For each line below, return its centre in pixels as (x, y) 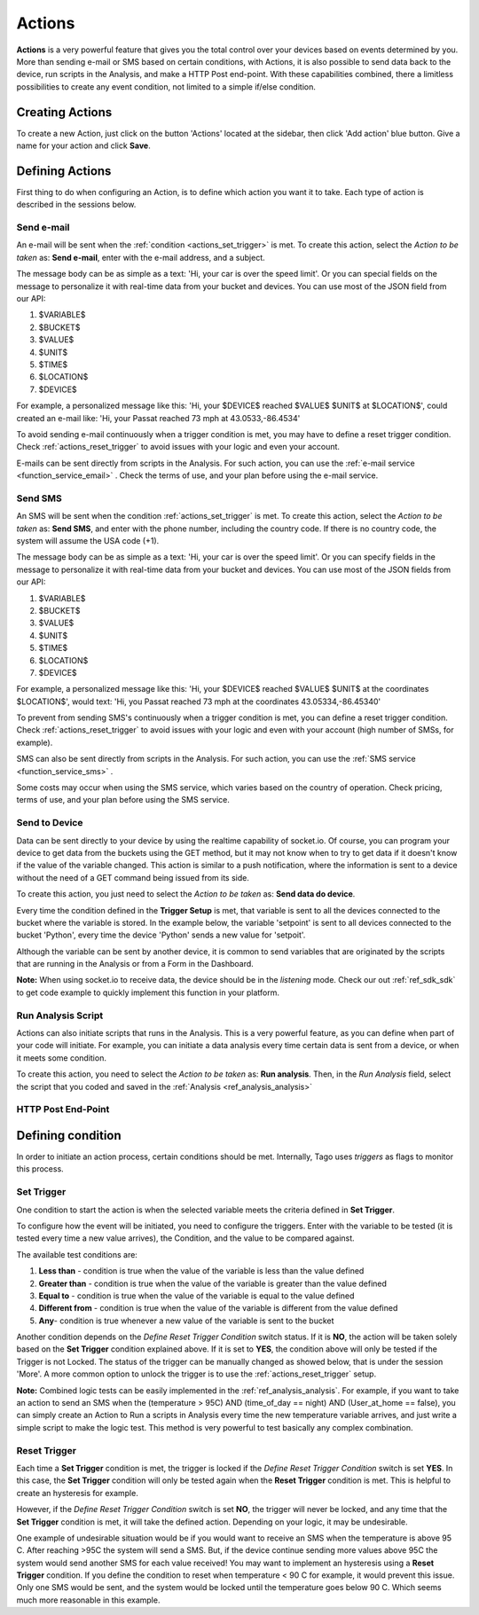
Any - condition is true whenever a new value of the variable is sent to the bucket (186, 1321)
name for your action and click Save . (83, 145)
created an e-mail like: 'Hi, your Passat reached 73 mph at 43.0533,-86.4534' (158, 418)
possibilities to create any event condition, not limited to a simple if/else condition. (166, 86)
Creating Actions (64, 112)
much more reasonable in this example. (88, 1600)
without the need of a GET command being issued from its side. (133, 877)
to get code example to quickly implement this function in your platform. (148, 992)
